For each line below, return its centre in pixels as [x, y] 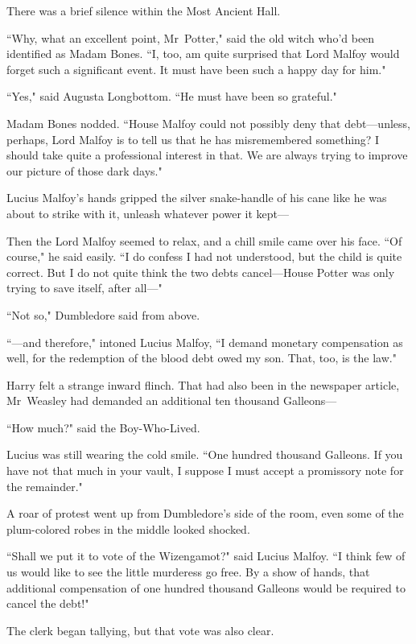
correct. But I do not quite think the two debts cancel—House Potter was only [201, 272]
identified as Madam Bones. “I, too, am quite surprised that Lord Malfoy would [203, 54]
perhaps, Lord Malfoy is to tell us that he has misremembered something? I [193, 139]
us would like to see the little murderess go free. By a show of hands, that [188, 572]
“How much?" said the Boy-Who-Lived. [103, 427]
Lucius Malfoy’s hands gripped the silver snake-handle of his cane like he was [197, 198]
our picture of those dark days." [84, 170]
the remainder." [45, 486]
